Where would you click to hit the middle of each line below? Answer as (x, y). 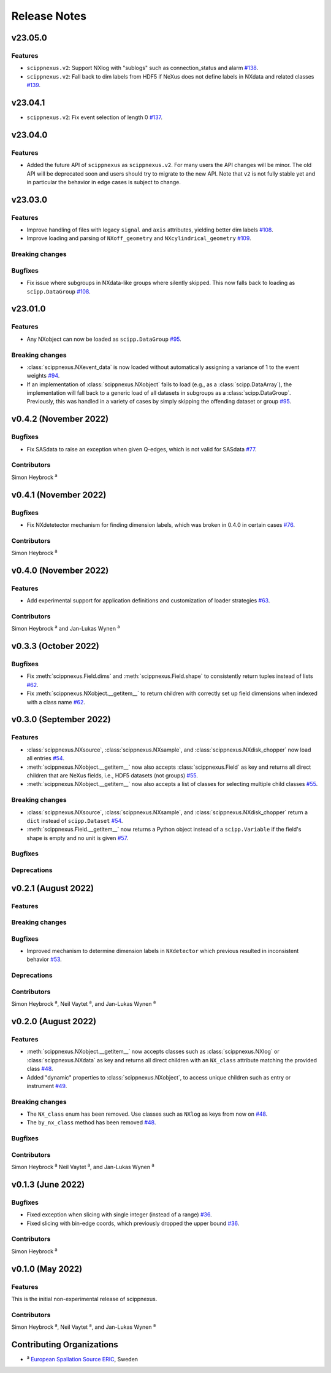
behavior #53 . (44, 959)
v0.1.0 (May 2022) (47, 1269)
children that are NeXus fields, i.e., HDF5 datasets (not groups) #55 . (112, 775)
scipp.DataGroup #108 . (59, 291)
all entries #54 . (45, 758)
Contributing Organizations (65, 1344)
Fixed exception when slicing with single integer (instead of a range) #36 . (119, 1215)
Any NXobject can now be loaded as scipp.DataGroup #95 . (104, 339)
